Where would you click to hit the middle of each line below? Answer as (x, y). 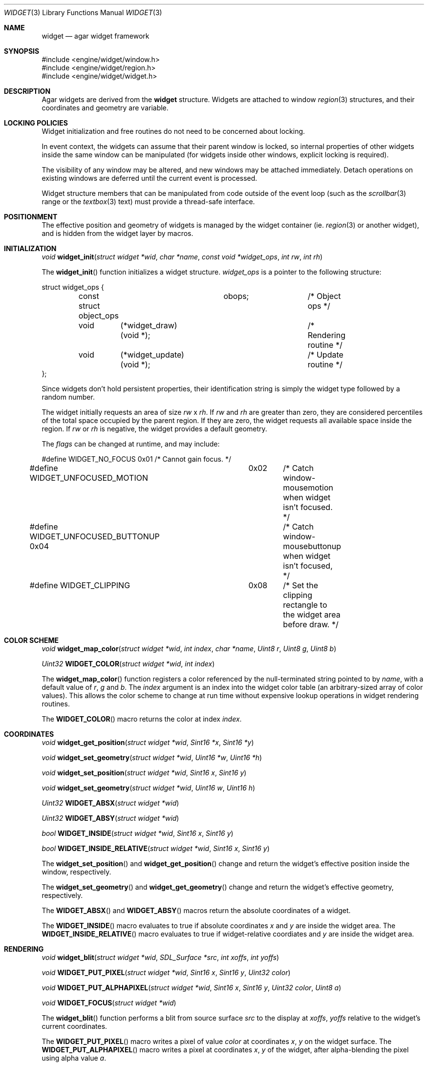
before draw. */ (311, 624)
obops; (236, 296)
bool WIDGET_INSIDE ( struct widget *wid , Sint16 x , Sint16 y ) (138, 833)
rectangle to (305, 605)
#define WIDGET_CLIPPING (80, 585)
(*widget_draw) (149, 325)
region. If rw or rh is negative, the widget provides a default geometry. (154, 429)
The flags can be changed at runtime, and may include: (131, 444)
